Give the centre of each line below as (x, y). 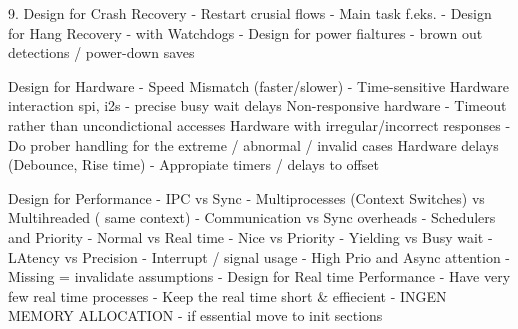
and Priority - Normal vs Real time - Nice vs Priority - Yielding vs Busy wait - (250, 236)
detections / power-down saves (101, 52)
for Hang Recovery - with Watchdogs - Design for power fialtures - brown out (245, 32)
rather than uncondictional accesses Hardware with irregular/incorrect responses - (259, 124)
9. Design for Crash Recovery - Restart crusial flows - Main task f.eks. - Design (250, 13)
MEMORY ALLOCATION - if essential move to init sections (195, 315)
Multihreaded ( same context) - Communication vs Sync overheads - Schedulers (252, 217)
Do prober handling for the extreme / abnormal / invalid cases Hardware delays (253, 144)
